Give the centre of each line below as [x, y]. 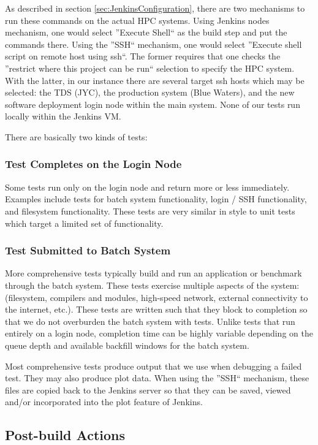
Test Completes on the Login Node [93, 164]
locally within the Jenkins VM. [63, 116]
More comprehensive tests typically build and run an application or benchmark [153, 273]
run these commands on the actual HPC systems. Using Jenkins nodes [137, 20]
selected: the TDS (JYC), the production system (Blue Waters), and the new [150, 92]
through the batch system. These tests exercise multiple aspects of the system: [152, 285]
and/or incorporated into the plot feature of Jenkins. [104, 402]
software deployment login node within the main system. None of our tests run [153, 104]
